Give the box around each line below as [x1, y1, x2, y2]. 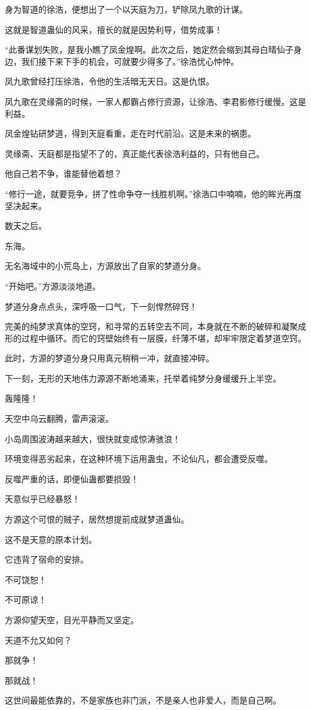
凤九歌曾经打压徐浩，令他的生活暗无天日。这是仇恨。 [5, 75, 214, 87]
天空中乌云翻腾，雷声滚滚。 [5, 412, 114, 425]
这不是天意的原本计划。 [5, 533, 97, 545]
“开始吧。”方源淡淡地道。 [5, 279, 101, 292]
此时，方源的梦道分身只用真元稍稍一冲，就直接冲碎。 [5, 352, 214, 364]
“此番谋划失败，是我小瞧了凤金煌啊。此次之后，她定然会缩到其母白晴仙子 [5, 43, 294, 56]
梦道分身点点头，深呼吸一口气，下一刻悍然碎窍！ [5, 300, 197, 312]
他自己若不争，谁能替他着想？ [5, 167, 122, 180]
